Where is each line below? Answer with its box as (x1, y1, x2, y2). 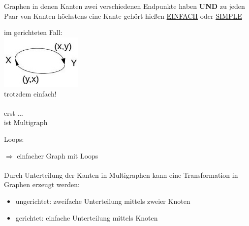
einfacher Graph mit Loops (17, 150, 98, 161)
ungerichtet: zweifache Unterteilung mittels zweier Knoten (15, 196, 190, 206)
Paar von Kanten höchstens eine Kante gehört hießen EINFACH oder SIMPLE (4, 10, 242, 21)
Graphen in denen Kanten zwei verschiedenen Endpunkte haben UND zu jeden (4, 1, 245, 11)
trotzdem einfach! (4, 88, 57, 98)
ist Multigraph (4, 117, 48, 128)
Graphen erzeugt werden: (4, 179, 80, 190)
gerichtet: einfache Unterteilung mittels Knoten (15, 212, 158, 223)
